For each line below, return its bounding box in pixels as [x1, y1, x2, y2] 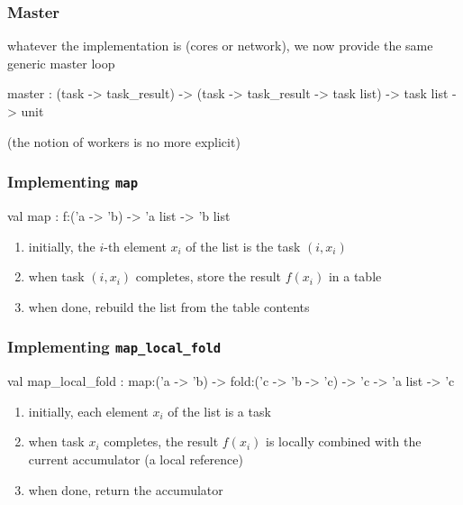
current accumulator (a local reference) [28, 449, 243, 468]
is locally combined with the [266, 432, 422, 451]
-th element [104, 236, 167, 255]
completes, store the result [135, 267, 282, 286]
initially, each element [28, 401, 149, 420]
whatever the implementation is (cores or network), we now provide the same [7, 36, 433, 55]
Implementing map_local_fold [7, 335, 222, 358]
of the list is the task [186, 236, 301, 255]
